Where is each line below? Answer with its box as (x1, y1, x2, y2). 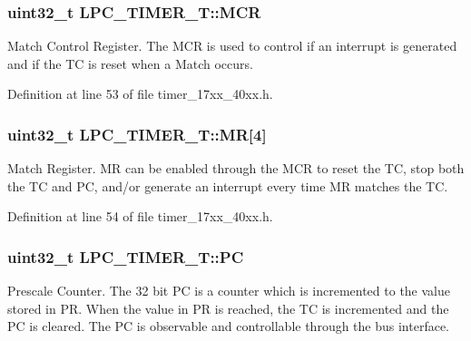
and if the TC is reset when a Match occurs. (7, 54, 253, 73)
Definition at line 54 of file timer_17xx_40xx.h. (7, 207, 273, 226)
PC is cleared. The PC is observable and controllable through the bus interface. (7, 317, 450, 336)
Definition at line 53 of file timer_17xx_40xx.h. (7, 84, 273, 103)
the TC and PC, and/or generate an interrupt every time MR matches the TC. (7, 176, 448, 195)
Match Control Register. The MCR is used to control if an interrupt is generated (7, 36, 457, 55)
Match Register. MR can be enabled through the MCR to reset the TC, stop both (7, 159, 465, 178)
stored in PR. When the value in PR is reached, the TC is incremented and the (7, 298, 449, 317)
